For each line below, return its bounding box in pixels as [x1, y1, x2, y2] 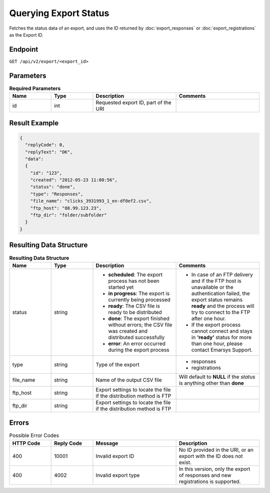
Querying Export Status [9, 8, 109, 19]
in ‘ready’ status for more [191, 334, 252, 341]
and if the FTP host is [191, 277, 242, 284]
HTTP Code [12, 439, 40, 446]
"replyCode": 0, [25, 142, 65, 148]
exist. [178, 459, 192, 466]
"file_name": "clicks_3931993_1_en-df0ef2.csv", [30, 198, 152, 204]
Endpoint [9, 45, 38, 54]
